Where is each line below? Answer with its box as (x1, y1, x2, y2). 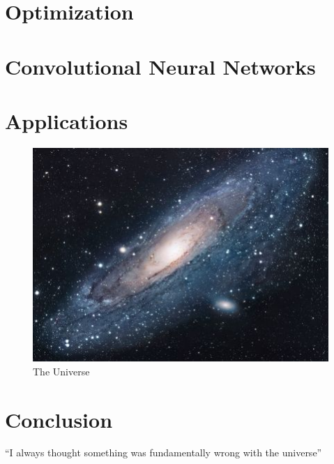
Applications (5, 106, 128, 135)
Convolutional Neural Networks (5, 52, 316, 80)
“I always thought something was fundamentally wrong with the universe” (5, 445, 322, 460)
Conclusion (5, 405, 113, 433)
